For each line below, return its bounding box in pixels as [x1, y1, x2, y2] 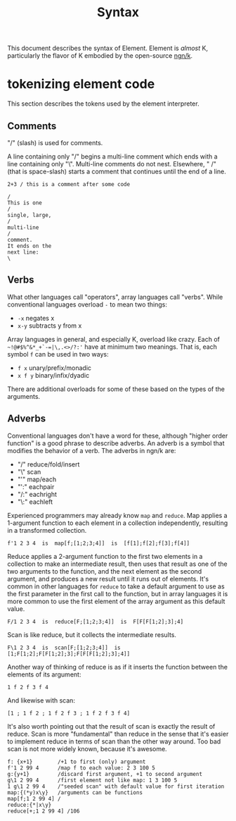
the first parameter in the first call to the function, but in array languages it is [7, 589, 228, 598]
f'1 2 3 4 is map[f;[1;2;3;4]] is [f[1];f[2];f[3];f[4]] [7, 540, 190, 547]
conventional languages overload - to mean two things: [7, 300, 167, 309]
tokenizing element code [7, 76, 155, 92]
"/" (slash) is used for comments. [7, 138, 103, 147]
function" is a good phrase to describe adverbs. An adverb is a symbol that [7, 438, 225, 447]
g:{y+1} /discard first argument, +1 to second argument [7, 770, 202, 777]
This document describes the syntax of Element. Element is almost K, [7, 44, 209, 53]
